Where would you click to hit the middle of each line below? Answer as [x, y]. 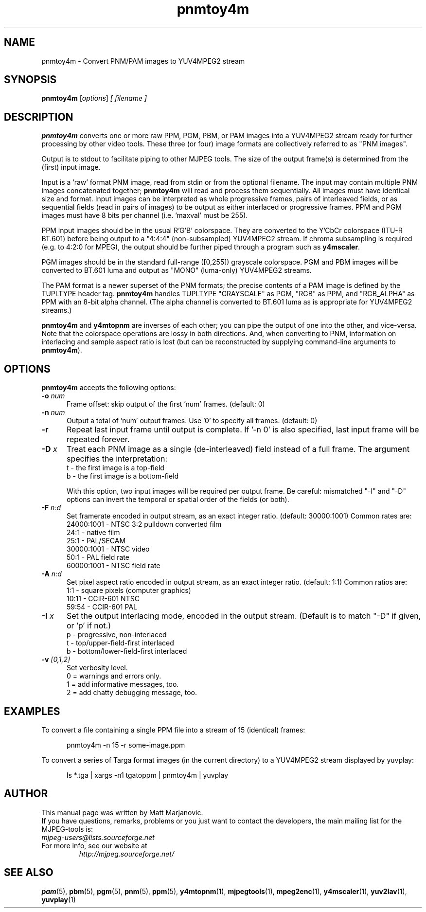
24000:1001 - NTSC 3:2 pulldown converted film [144, 524]
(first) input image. [71, 167]
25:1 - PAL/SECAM [96, 541]
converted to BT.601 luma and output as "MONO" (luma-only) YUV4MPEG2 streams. [177, 270]
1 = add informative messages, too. [123, 684]
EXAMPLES [32, 711]
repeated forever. [98, 439]
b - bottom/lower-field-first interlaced [127, 651]
